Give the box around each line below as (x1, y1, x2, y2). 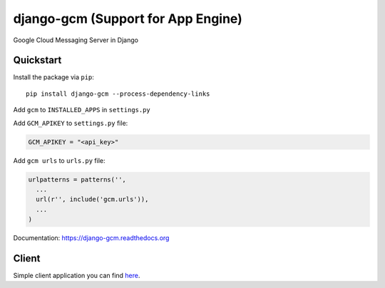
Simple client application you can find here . (13, 272, 140, 280)
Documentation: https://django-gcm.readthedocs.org (13, 234, 170, 242)
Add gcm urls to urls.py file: (13, 156, 106, 164)
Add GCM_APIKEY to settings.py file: (13, 119, 128, 127)
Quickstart (13, 54, 62, 66)
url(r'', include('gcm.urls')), (36, 195, 149, 204)
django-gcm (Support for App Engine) (13, 11, 242, 26)
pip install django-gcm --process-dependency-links (26, 89, 210, 98)
